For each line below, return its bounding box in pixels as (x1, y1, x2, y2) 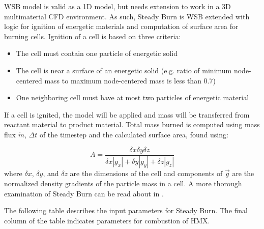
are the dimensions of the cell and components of (70, 168, 223, 179)
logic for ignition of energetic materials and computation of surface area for (4, 21, 239, 32)
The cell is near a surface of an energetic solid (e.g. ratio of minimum (16, 65, 232, 75)
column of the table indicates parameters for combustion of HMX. (4, 215, 210, 225)
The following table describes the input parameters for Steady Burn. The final (4, 205, 248, 216)
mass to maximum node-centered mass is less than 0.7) (44, 75, 216, 85)
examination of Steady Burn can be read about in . (4, 188, 164, 198)
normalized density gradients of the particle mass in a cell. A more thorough (4, 178, 242, 189)
